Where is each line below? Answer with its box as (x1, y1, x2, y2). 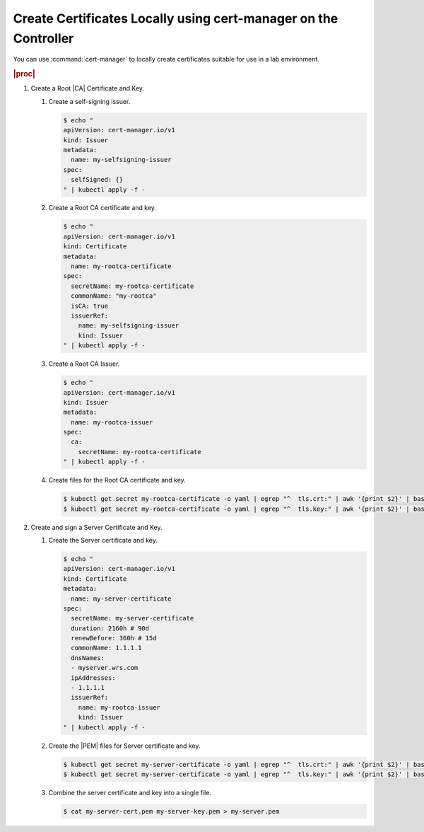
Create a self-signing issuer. (48, 97, 131, 105)
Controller (13, 30, 74, 46)
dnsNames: (71, 654, 105, 661)
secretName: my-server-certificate (71, 614, 194, 623)
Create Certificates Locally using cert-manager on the (13, 11, 338, 26)
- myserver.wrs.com (71, 664, 139, 672)
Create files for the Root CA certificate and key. (48, 476, 187, 485)
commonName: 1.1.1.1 (71, 644, 142, 652)
